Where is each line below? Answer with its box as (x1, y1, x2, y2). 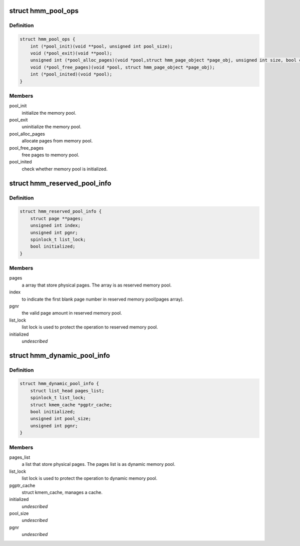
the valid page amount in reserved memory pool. (21, 310, 122, 316)
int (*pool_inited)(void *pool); (30, 72, 112, 77)
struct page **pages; (30, 215, 83, 221)
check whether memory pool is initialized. (21, 166, 107, 172)
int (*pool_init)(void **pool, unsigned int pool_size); (30, 43, 173, 49)
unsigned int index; (30, 223, 81, 228)
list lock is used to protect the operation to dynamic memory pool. (21, 475, 157, 481)
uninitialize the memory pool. (21, 124, 81, 130)
